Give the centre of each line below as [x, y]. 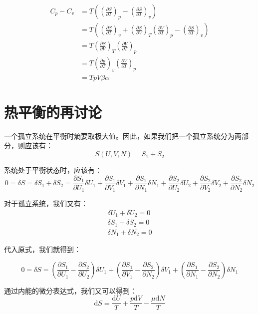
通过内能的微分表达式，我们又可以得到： [70, 290]
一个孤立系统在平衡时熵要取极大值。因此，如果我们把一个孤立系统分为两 [123, 136]
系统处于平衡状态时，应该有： [53, 170]
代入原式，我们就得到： [42, 249]
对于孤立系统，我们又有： [46, 203]
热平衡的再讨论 [53, 112]
